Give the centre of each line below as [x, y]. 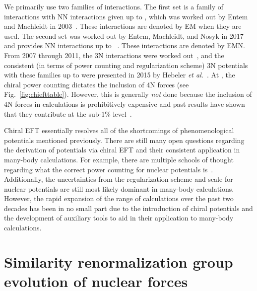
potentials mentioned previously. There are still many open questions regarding [124, 140]
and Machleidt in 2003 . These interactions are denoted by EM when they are [123, 26]
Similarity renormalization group [119, 261]
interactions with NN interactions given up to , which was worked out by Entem [126, 16]
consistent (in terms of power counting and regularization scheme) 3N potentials [126, 65]
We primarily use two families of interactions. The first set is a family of [114, 6]
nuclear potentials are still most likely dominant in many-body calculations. [119, 188]
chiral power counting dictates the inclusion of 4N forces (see [96, 84]
